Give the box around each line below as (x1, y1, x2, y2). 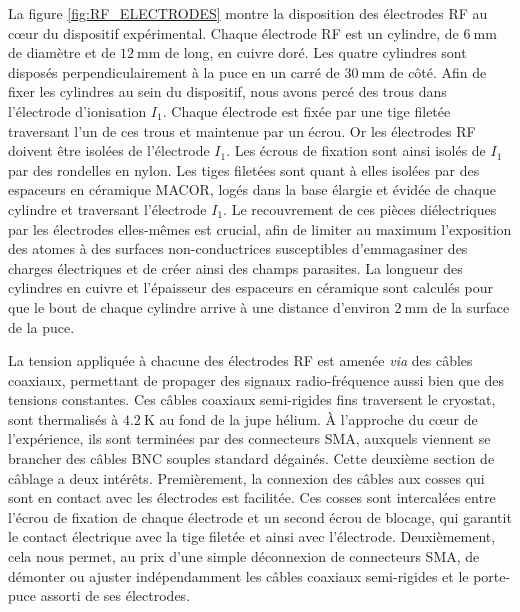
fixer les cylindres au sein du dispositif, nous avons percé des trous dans (8, 81, 447, 102)
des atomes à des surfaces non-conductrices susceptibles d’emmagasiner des (8, 238, 468, 259)
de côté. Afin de (389, 61, 487, 82)
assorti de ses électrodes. (40, 585, 191, 606)
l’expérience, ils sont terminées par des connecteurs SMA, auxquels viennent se (8, 428, 491, 449)
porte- (473, 565, 511, 586)
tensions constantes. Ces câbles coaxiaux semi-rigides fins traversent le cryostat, (8, 389, 496, 410)
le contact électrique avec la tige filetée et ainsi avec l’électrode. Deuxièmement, (8, 526, 496, 547)
